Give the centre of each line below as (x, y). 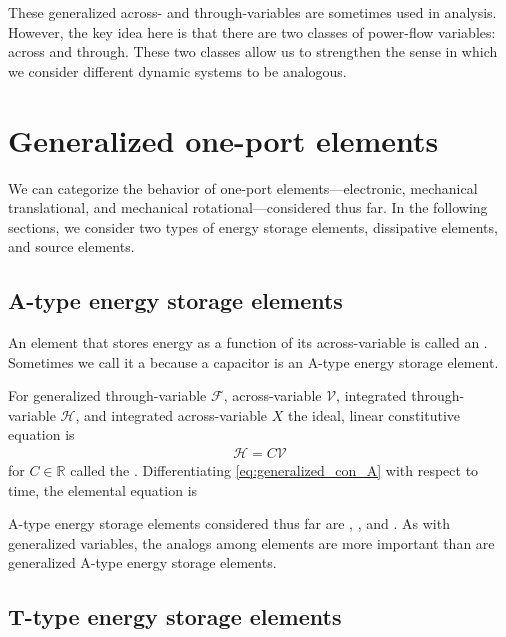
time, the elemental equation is (103, 489)
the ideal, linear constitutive (374, 414)
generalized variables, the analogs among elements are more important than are (251, 542)
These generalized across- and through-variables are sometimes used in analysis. (252, 12)
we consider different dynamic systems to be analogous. (177, 70)
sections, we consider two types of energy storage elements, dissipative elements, (253, 226)
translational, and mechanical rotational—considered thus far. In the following (248, 207)
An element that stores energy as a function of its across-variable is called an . (248, 342)
